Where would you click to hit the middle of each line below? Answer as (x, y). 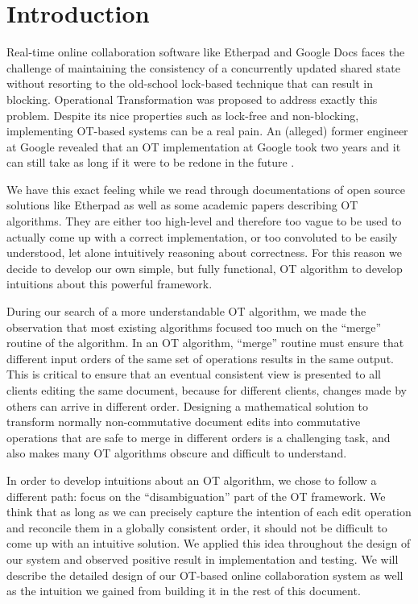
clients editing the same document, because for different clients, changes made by (207, 390)
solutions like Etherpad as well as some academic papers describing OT (182, 205)
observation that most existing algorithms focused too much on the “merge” (194, 327)
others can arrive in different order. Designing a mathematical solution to (188, 405)
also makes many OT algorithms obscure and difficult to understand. (177, 453)
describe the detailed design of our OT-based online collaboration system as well (205, 575)
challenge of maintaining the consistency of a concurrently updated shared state (203, 67)
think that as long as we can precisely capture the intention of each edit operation (209, 512)
